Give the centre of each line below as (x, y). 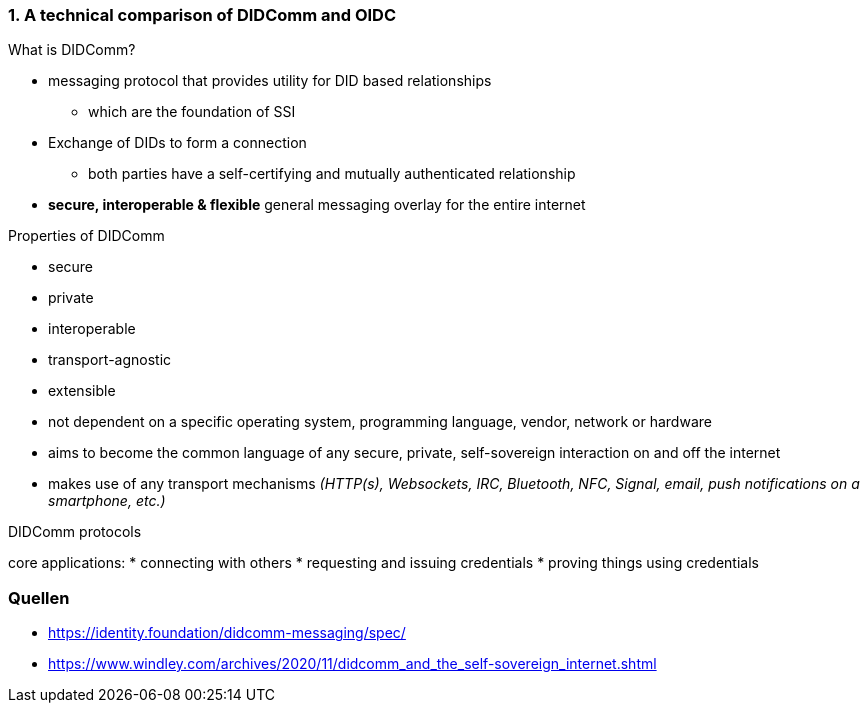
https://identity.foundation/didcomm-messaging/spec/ (227, 633)
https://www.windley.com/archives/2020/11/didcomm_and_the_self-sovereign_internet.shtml (352, 664)
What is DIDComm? (72, 50)
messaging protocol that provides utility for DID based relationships (270, 81)
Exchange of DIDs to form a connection (177, 143)
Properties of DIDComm (86, 236)
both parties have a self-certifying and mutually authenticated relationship (332, 174)
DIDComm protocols (75, 532)
